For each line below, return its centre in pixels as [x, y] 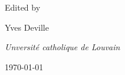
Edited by [23, 7]
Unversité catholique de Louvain [63, 47]
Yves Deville [27, 27]
